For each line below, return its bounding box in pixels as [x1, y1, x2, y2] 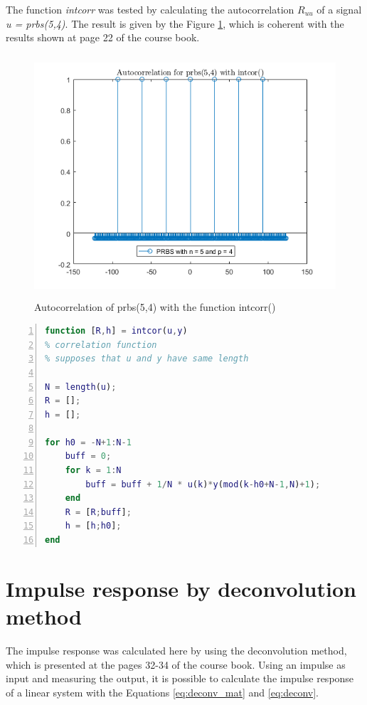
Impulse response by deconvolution [6, 573, 356, 603]
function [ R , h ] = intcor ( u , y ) [45, 326, 188, 336]
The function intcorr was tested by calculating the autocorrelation [6, 2, 294, 16]
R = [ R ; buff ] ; [65, 507, 132, 517]
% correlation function [45, 339, 157, 350]
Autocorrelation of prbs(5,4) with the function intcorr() [34, 299, 276, 314]
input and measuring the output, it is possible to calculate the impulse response [6, 671, 354, 686]
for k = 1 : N [65, 465, 122, 476]
